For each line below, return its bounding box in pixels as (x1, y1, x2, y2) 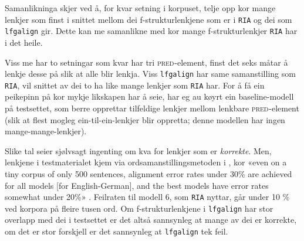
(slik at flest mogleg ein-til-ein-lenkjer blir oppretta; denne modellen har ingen (5, 113, 285, 125)
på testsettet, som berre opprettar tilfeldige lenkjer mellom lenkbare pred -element (5, 102, 299, 114)
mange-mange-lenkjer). (5, 125, 87, 137)
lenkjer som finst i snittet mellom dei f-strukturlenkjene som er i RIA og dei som (5, 13, 292, 25)
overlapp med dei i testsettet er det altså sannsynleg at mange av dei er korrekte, (5, 213, 297, 226)
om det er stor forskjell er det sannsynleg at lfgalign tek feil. (5, 225, 228, 237)
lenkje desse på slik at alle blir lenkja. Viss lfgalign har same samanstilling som (5, 67, 296, 80)
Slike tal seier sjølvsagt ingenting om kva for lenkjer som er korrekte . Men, (5, 144, 272, 157)
